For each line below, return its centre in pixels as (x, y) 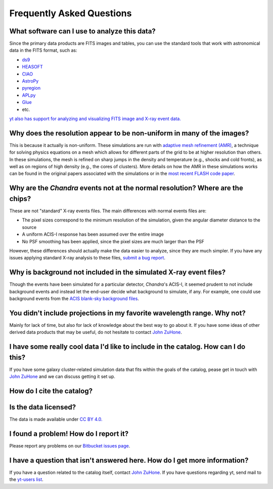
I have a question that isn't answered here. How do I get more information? (129, 460)
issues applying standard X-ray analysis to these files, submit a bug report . (87, 258)
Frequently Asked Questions (71, 13)
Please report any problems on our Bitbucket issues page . (70, 445)
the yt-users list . (27, 479)
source (29, 227)
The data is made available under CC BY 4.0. (56, 419)
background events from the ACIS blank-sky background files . (74, 298)
